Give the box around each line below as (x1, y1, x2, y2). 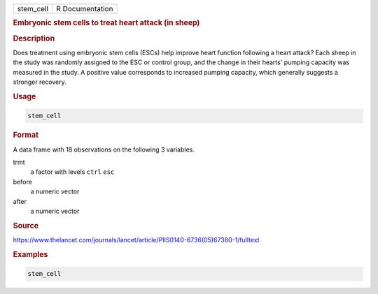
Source (13, 221, 39, 230)
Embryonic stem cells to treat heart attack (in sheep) (13, 18, 200, 28)
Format (13, 130, 38, 140)
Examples (13, 249, 48, 259)
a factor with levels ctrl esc (30, 168, 115, 176)
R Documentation (56, 4, 113, 13)
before (13, 177, 33, 186)
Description (13, 34, 55, 43)
